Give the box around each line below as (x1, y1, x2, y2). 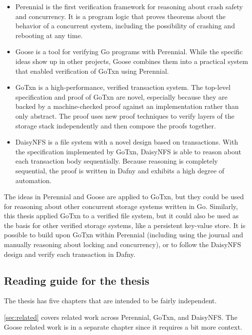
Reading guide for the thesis (4, 272, 150, 288)
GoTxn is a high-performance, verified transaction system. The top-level (15, 82, 231, 92)
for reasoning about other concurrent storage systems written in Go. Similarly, (4, 201, 238, 211)
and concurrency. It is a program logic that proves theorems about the (15, 11, 226, 21)
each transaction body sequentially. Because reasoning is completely (15, 156, 218, 166)
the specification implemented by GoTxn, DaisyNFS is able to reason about (15, 146, 242, 156)
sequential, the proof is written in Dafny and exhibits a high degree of (15, 165, 225, 175)
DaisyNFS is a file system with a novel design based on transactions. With (15, 137, 238, 147)
